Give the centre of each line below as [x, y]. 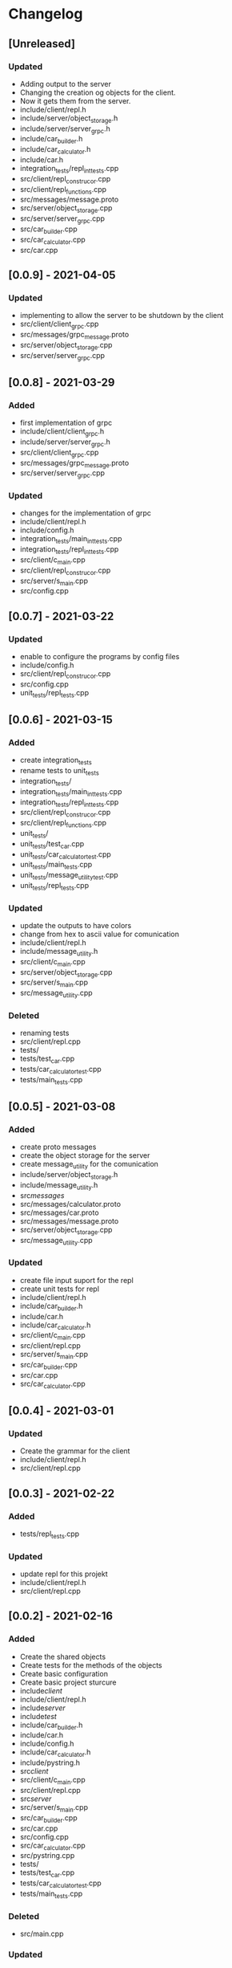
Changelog [46, 14]
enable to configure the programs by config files [100, 657]
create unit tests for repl [60, 1289]
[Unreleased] [42, 44]
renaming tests [44, 1033]
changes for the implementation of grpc [86, 513]
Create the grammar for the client [75, 1451]
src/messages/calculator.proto [70, 1204]
